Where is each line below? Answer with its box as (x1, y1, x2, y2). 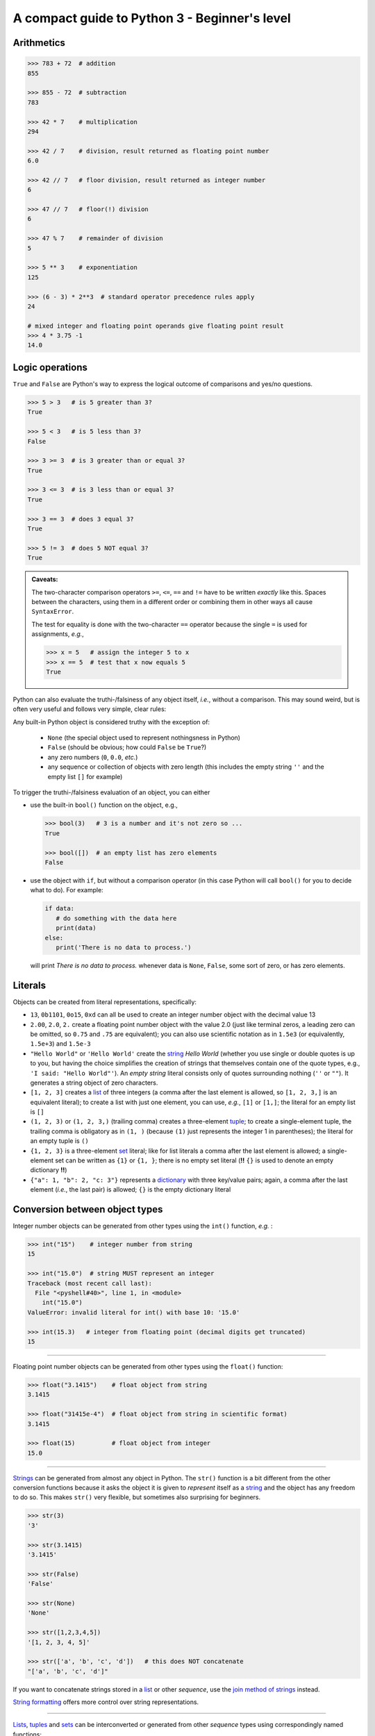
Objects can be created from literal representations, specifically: (12, 997, 197, 1006)
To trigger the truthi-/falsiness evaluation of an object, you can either (12, 788, 210, 796)
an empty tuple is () (30, 1137, 90, 1145)
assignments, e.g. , (31, 630, 85, 638)
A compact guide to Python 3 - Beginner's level (12, 10, 291, 26)
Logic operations (12, 361, 88, 373)
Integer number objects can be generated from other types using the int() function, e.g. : (12, 1222, 274, 1230)
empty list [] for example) (47, 772, 123, 781)
